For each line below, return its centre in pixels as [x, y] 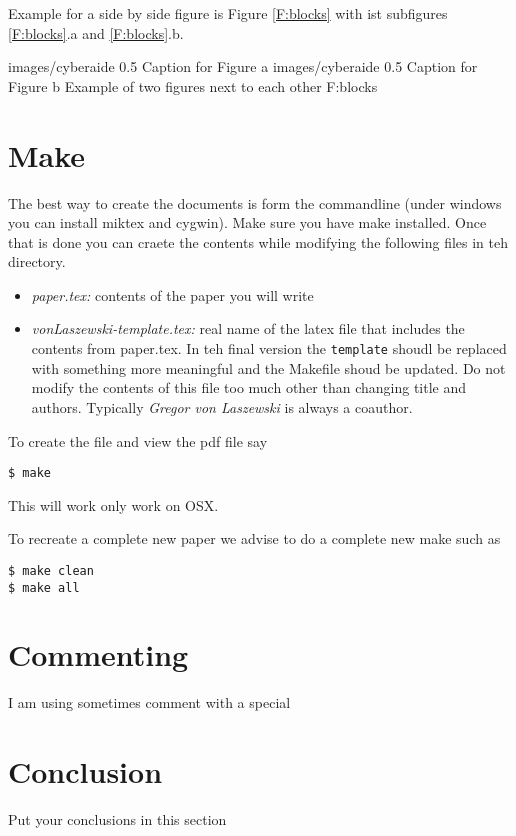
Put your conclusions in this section [117, 819]
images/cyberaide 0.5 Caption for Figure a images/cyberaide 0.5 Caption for [243, 66]
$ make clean [51, 570]
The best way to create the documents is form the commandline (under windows [255, 202]
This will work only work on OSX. [113, 504]
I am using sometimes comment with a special [149, 702]
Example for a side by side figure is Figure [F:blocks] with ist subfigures [228, 13]
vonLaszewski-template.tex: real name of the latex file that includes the [248, 328]
